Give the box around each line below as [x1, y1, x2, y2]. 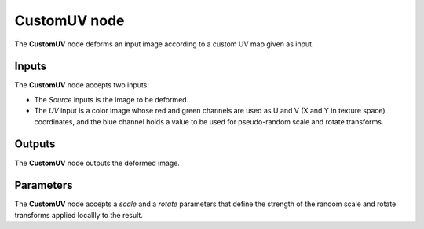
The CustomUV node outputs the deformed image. [14, 158, 181, 168]
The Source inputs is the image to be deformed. [34, 94, 189, 104]
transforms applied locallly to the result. [14, 210, 143, 220]
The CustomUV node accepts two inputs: [14, 80, 149, 90]
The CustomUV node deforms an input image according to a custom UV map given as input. [14, 39, 314, 49]
